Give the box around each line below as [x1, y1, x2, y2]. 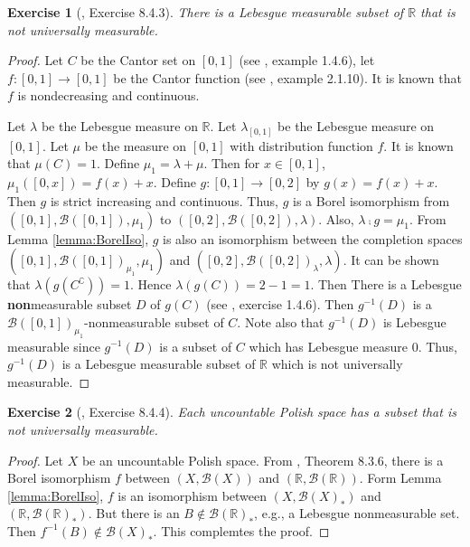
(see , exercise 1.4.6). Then [206, 295, 354, 314]
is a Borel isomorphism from [293, 192, 450, 211]
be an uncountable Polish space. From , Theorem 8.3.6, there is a [81, 450, 444, 469]
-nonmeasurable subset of [84, 312, 224, 331]
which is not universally [271, 354, 403, 373]
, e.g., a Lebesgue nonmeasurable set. [254, 504, 460, 523]
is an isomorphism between [117, 486, 268, 505]
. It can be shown [343, 250, 439, 269]
